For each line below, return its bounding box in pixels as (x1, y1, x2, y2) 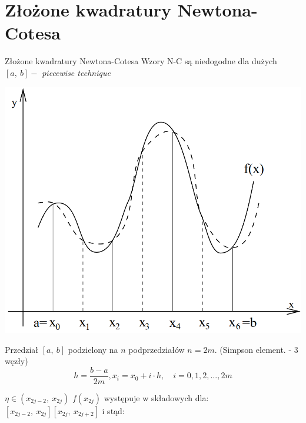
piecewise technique (42, 66, 111, 78)
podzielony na (68, 343, 118, 355)
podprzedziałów (128, 343, 185, 355)
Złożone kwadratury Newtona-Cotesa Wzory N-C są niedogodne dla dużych (5, 55, 277, 67)
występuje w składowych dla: (104, 391, 209, 404)
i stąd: (102, 404, 125, 417)
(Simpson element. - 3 (219, 343, 298, 355)
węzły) (5, 355, 28, 367)
